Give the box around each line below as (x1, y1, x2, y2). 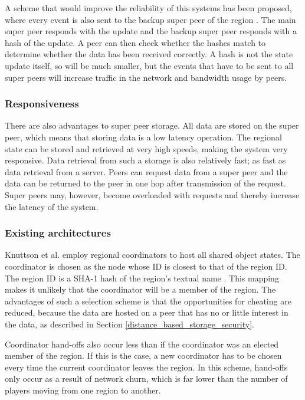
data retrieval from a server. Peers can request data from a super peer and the (5, 165, 288, 178)
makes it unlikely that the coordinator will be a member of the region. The (5, 283, 276, 296)
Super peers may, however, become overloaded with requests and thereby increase (5, 188, 300, 201)
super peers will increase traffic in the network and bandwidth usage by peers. (5, 71, 287, 83)
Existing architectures (5, 225, 111, 240)
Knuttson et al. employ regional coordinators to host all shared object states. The (5, 248, 300, 261)
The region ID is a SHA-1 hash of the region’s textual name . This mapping (5, 271, 279, 284)
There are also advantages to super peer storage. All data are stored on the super (5, 119, 299, 132)
